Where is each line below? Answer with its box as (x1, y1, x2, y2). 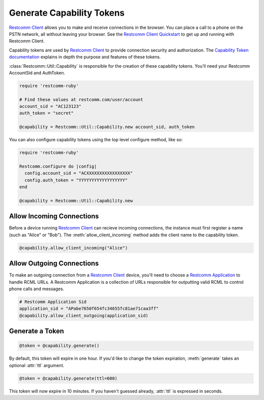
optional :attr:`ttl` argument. (9, 362, 65, 368)
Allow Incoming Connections (9, 212, 99, 221)
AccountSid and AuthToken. (9, 70, 66, 75)
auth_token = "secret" (19, 110, 74, 116)
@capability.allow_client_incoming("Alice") (19, 245, 128, 250)
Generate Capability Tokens (9, 7, 125, 18)
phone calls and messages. (9, 286, 65, 292)
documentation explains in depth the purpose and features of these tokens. (9, 54, 161, 60)
